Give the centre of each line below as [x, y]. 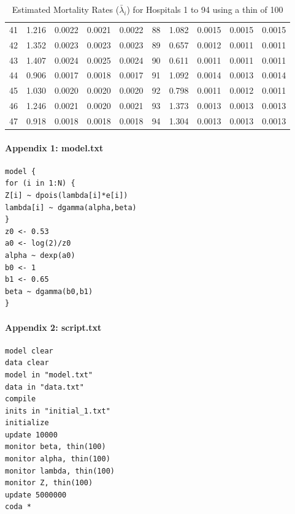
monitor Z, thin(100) [49, 483]
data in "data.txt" [44, 387]
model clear [29, 351]
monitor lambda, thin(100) [60, 471]
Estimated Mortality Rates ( [66, 9]
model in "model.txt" [49, 375]
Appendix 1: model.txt [54, 147]
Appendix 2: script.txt [53, 327]
